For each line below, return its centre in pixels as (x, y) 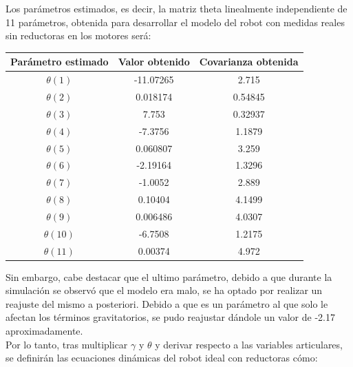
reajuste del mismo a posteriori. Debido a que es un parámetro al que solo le (167, 303)
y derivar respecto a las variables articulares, (249, 344)
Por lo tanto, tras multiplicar (67, 344)
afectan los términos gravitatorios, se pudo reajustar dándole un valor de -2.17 (170, 317)
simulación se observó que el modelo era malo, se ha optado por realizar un (164, 290)
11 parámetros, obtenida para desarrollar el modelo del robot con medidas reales (175, 22)
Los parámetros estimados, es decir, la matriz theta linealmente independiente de (176, 8)
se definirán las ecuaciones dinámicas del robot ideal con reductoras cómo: (162, 358)
